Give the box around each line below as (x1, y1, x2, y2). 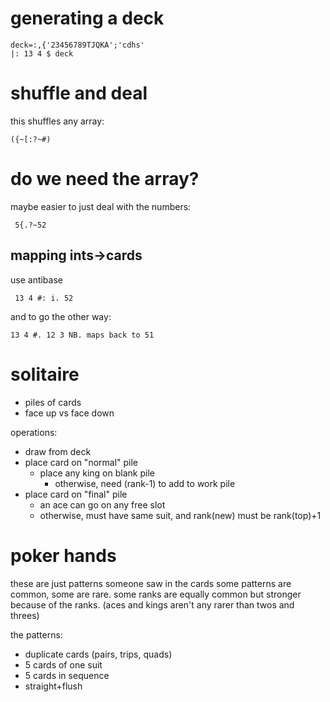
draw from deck (24, 445, 92, 457)
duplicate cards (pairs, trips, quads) (24, 648, 173, 660)
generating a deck (10, 7, 165, 30)
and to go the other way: (10, 310, 112, 322)
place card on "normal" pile (24, 456, 139, 468)
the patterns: (10, 628, 63, 641)
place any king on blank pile (39, 467, 155, 479)
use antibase (10, 273, 63, 286)
